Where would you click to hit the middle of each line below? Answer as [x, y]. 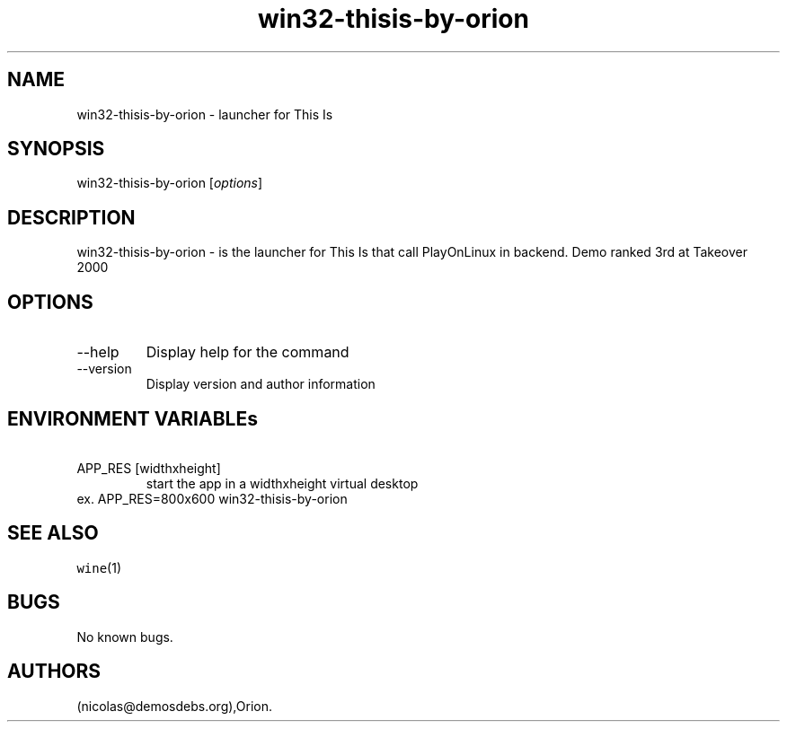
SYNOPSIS [56, 149]
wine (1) [99, 567]
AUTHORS [54, 672]
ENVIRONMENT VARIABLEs [133, 418]
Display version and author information [261, 384]
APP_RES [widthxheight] [149, 468]
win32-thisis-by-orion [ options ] [170, 183]
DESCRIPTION [71, 217]
